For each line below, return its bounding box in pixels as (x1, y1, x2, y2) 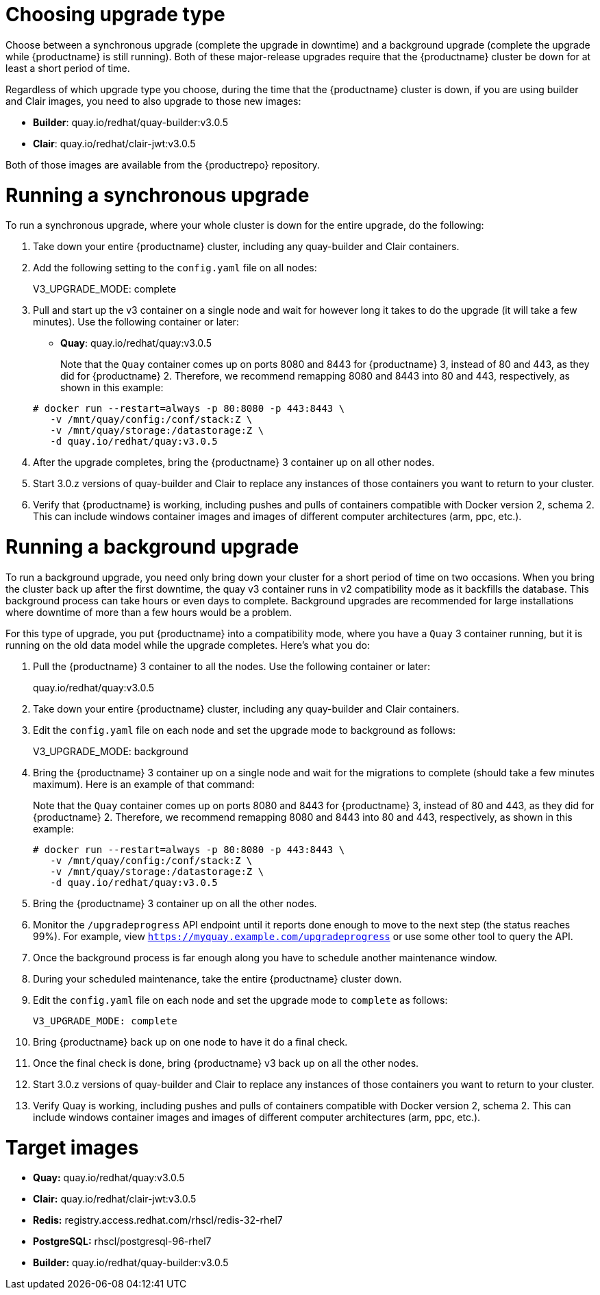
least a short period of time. (5, 62, 130, 74)
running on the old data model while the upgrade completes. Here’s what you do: (5, 639, 370, 651)
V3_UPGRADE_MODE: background (33, 745, 188, 757)
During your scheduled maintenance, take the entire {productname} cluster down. (33, 972, 402, 985)
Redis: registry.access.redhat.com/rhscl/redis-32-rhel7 (33, 1214, 283, 1226)
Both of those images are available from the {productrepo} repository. (5, 158, 320, 171)
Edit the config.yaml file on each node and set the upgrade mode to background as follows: (33, 724, 456, 736)
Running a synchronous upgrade (5, 183, 310, 207)
